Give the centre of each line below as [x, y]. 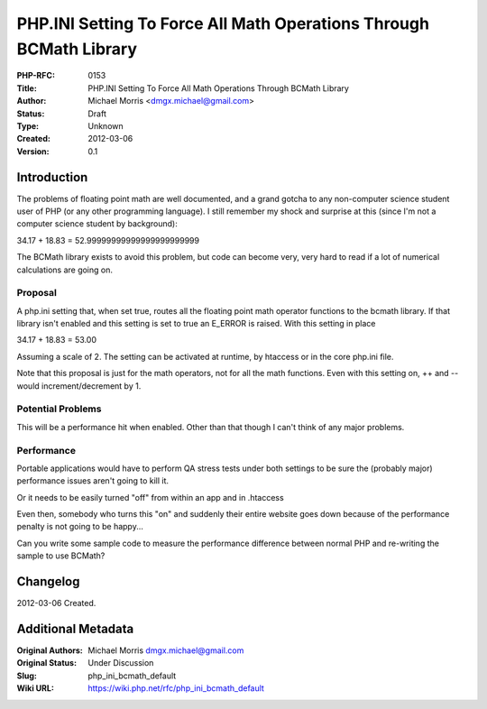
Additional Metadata [75, 628]
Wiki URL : [35, 688]
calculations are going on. [64, 270]
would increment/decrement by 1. [79, 386]
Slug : [27, 676]
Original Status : [46, 663]
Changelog [48, 582]
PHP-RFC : [36, 76]
